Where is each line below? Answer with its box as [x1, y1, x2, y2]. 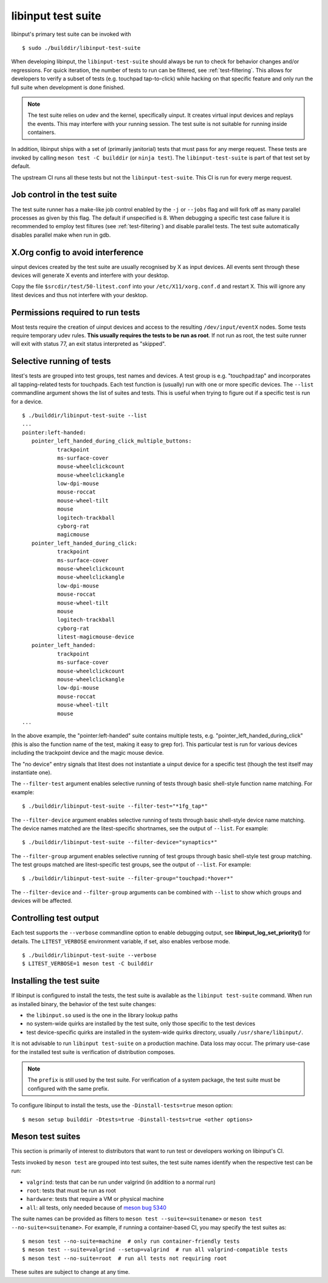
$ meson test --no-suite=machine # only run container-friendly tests [22, 1237, 240, 1245]
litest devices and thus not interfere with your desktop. [11, 291, 148, 298]
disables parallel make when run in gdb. [11, 231, 111, 239]
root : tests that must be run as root [26, 1187, 117, 1194]
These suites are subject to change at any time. [11, 1268, 130, 1276]
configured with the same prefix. [27, 1085, 109, 1092]
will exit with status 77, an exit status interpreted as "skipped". [11, 340, 166, 348]
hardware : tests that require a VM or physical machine [26, 1195, 164, 1203]
